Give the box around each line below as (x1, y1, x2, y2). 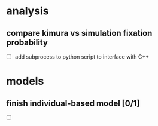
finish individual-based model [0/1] (6, 98, 140, 108)
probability (6, 37, 48, 47)
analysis (6, 4, 49, 18)
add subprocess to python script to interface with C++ (14, 53, 150, 60)
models (6, 75, 44, 88)
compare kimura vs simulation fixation (6, 28, 153, 38)
